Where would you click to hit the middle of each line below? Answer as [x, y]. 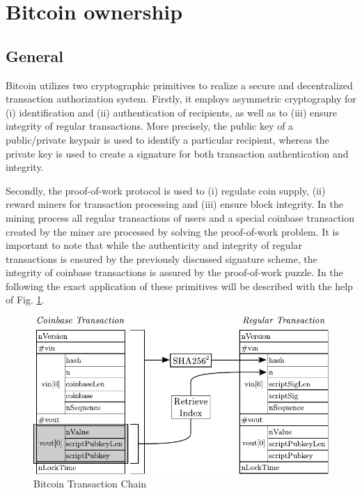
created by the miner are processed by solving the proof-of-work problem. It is [172, 231]
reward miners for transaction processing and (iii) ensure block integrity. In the [174, 204]
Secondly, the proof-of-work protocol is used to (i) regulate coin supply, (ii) [166, 190]
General [34, 55]
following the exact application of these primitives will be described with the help [179, 286]
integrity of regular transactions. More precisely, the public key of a [150, 126]
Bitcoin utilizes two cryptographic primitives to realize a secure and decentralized [179, 85]
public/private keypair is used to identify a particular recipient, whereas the [167, 139]
